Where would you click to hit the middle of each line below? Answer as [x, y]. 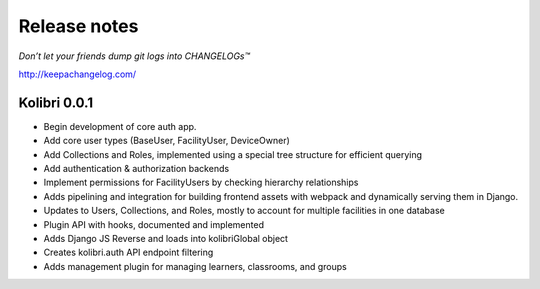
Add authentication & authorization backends [136, 169]
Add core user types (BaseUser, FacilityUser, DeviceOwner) [166, 141]
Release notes [78, 26]
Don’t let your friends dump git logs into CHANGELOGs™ [134, 56]
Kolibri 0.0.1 [56, 102]
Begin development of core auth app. [120, 126]
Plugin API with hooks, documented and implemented [154, 224]
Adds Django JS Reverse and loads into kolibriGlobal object [166, 238]
